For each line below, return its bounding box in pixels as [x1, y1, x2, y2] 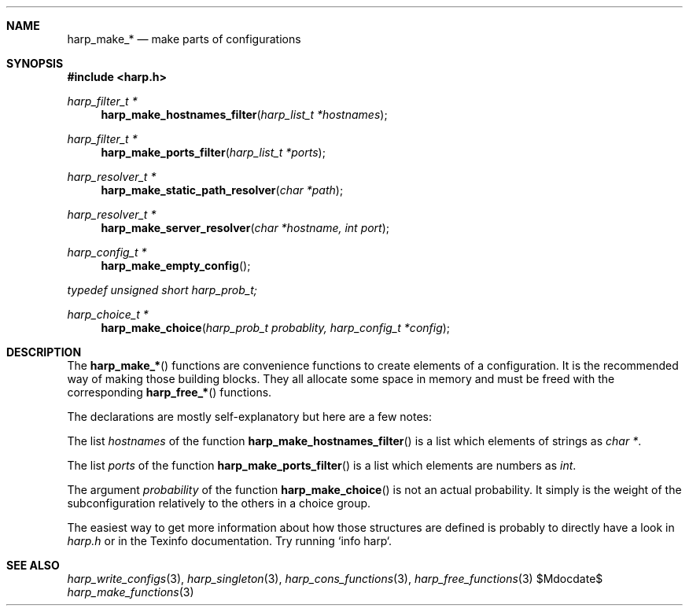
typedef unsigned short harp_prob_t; [67, 283, 258, 297]
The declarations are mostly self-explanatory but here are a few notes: [67, 410, 433, 423]
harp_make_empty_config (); [101, 259, 251, 272]
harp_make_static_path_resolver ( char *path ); [101, 183, 344, 197]
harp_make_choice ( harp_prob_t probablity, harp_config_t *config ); [101, 321, 451, 334]
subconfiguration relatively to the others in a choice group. [67, 496, 371, 510]
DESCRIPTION [6, 345, 82, 359]
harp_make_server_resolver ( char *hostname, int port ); [101, 221, 390, 234]
